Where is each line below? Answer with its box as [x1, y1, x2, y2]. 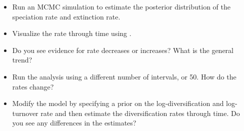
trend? [12, 54, 32, 65]
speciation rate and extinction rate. [12, 11, 120, 21]
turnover [12, 107, 38, 118]
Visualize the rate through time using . [12, 28, 131, 38]
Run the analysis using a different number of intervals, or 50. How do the [12, 71, 236, 81]
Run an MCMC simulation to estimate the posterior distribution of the [12, 1, 230, 11]
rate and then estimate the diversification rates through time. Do [40, 107, 240, 118]
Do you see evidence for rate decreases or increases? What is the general [12, 44, 233, 55]
